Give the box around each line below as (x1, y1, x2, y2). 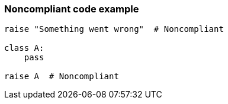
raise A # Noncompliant (4, 71, 119, 82)
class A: (4, 43, 44, 53)
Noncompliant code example (4, 3, 139, 15)
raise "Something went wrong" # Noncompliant (4, 24, 224, 34)
